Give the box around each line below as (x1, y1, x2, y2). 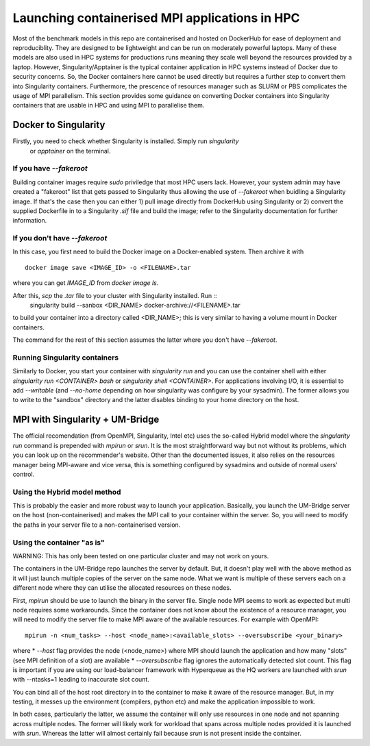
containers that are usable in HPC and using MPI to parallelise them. (12, 101, 205, 110)
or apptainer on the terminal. (29, 147, 111, 155)
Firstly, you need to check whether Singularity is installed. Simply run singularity (12, 137, 239, 145)
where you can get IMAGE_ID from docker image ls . (12, 279, 159, 287)
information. (12, 216, 47, 225)
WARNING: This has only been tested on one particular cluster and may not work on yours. (12, 552, 269, 560)
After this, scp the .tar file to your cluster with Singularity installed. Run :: (12, 291, 217, 299)
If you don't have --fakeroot (12, 234, 108, 243)
